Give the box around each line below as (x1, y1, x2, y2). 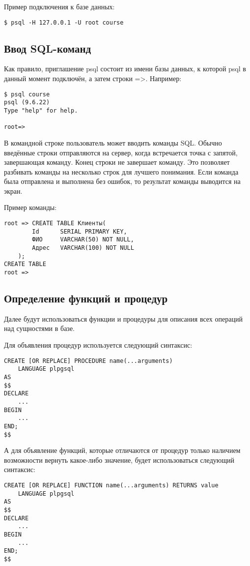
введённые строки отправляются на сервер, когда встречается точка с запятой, (4, 147, 238, 157)
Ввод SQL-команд (4, 40, 91, 56)
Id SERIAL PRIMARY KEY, (32, 228, 127, 235)
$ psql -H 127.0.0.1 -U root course (4, 19, 124, 26)
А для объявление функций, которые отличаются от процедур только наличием (4, 445, 241, 455)
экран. (4, 185, 23, 196)
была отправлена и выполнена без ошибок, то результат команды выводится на (4, 176, 241, 186)
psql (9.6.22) (4, 99, 50, 106)
